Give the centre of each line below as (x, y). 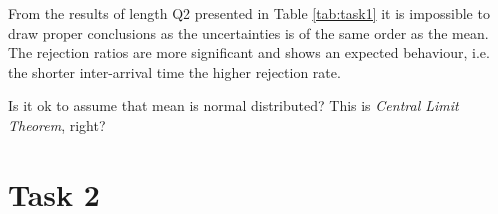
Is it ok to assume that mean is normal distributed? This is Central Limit (233, 105)
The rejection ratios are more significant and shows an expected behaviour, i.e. (249, 52)
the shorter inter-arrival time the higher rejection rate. (174, 71)
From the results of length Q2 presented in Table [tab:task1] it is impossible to (249, 13)
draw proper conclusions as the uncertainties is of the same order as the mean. (248, 32)
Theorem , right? (57, 124)
